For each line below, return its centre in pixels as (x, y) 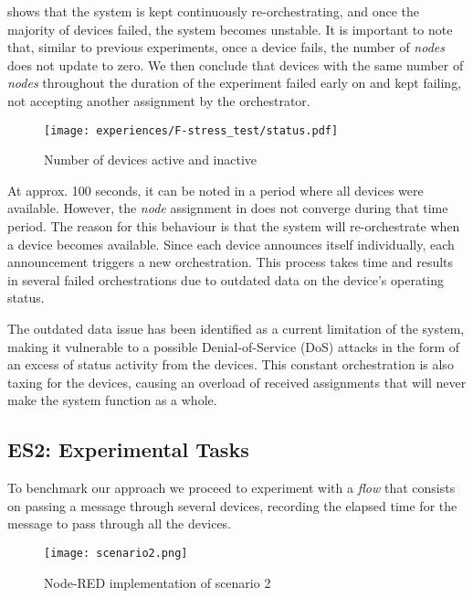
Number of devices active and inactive (151, 160)
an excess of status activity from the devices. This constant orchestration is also (231, 364)
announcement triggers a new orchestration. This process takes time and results (231, 262)
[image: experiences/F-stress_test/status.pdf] (191, 130)
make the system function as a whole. (112, 400)
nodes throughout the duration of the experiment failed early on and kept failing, (235, 83)
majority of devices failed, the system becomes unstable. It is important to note (230, 29)
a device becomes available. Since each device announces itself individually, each (231, 244)
